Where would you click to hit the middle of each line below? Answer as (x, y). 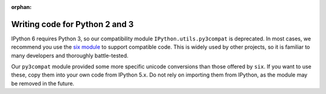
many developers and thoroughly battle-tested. (70, 55)
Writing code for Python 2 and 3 (72, 24)
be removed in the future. (43, 83)
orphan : (21, 7)
